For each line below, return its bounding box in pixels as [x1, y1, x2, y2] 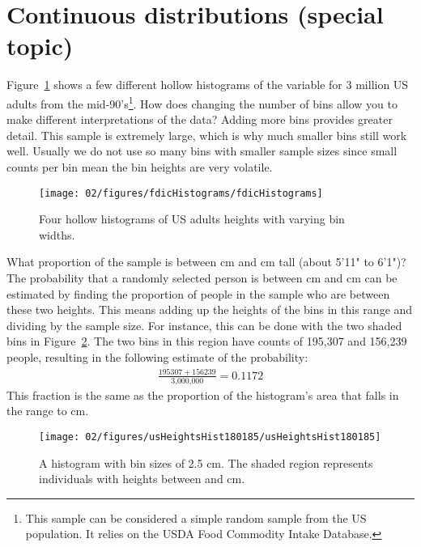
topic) [6, 29, 74, 62]
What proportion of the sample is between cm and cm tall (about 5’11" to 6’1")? [6, 253, 406, 270]
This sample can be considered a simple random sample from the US [25, 509, 367, 526]
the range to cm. [6, 402, 89, 419]
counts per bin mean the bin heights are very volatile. [6, 158, 273, 175]
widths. [39, 226, 75, 243]
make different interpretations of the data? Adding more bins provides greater [6, 111, 393, 128]
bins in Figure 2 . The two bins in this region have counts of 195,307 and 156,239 [6, 333, 407, 350]
